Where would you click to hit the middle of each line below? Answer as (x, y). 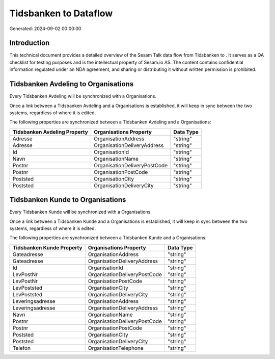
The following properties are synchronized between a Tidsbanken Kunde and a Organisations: (108, 238)
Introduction (30, 43)
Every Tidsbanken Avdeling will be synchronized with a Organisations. (83, 96)
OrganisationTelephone (116, 348)
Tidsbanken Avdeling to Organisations (72, 84)
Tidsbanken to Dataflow (61, 13)
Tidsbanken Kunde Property (47, 247)
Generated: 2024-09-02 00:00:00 (45, 29)
